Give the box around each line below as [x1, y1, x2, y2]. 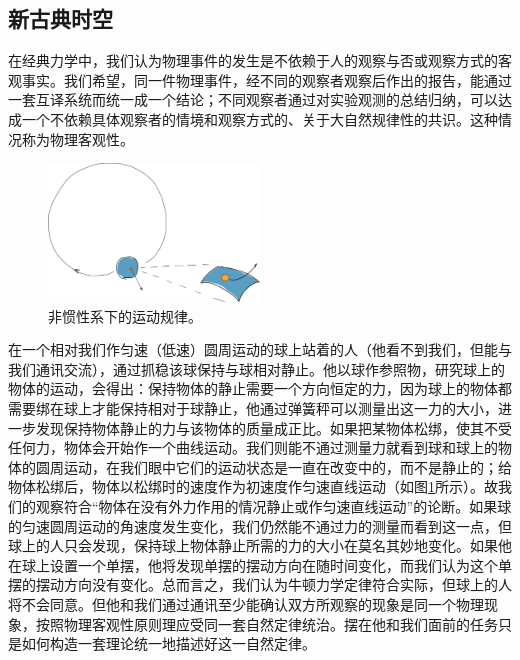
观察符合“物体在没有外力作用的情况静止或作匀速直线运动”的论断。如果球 [35, 496, 512, 517]
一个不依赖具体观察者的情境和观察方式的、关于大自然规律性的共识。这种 [21, 108, 498, 129]
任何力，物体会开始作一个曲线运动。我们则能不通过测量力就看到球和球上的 [8, 437, 498, 458]
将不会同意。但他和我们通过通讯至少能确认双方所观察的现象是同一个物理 [8, 593, 484, 614]
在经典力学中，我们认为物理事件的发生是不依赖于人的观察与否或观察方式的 [8, 50, 498, 71]
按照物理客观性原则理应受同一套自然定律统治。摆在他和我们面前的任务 [35, 613, 498, 634]
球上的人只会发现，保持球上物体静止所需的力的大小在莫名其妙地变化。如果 [8, 535, 498, 556]
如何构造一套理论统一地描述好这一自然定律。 [21, 633, 316, 654]
